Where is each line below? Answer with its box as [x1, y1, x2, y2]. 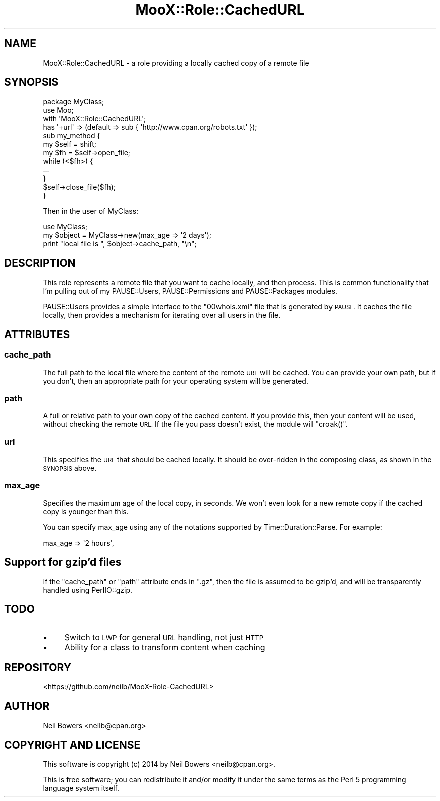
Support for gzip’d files [4, 556, 122, 569]
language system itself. [43, 783, 119, 792]
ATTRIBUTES [4, 328, 70, 341]
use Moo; [43, 106, 74, 115]
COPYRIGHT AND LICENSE [4, 738, 141, 751]
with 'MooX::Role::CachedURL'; [43, 114, 146, 123]
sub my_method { [43, 131, 100, 140]
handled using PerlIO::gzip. [43, 585, 133, 594]
